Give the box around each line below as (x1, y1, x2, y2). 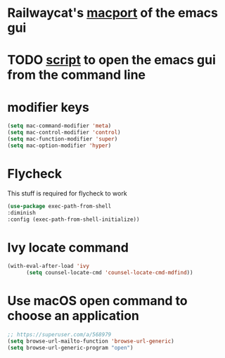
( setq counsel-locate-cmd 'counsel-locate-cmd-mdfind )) (25, 269, 193, 276)
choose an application (7, 308, 139, 324)
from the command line (7, 67, 146, 83)
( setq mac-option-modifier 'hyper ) (7, 142, 112, 149)
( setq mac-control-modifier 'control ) (7, 129, 121, 136)
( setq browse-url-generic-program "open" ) (7, 344, 134, 351)
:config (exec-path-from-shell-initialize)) (7, 216, 140, 223)
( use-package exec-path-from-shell (7, 203, 112, 210)
